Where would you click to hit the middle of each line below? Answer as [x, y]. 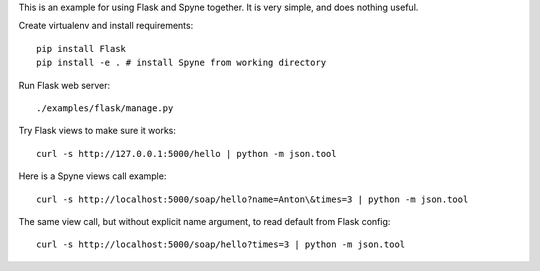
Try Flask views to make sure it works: [97, 131]
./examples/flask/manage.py [105, 108]
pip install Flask [81, 48]
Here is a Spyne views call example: [92, 176]
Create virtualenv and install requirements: [106, 26]
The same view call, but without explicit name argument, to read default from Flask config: [204, 221]
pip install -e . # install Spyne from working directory [181, 63]
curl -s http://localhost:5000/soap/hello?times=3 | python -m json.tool [221, 244]
